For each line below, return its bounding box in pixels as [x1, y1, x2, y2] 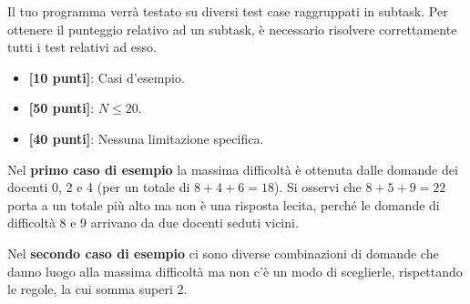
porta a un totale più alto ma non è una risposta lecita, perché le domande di [7, 195, 440, 214]
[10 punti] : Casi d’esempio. [28, 67, 185, 86]
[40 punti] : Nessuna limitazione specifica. [28, 128, 264, 147]
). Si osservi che [273, 177, 362, 197]
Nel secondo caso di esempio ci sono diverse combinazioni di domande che [7, 243, 439, 262]
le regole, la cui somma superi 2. [7, 279, 188, 299]
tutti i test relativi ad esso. [7, 37, 157, 56]
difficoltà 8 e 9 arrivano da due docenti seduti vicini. [7, 213, 299, 232]
